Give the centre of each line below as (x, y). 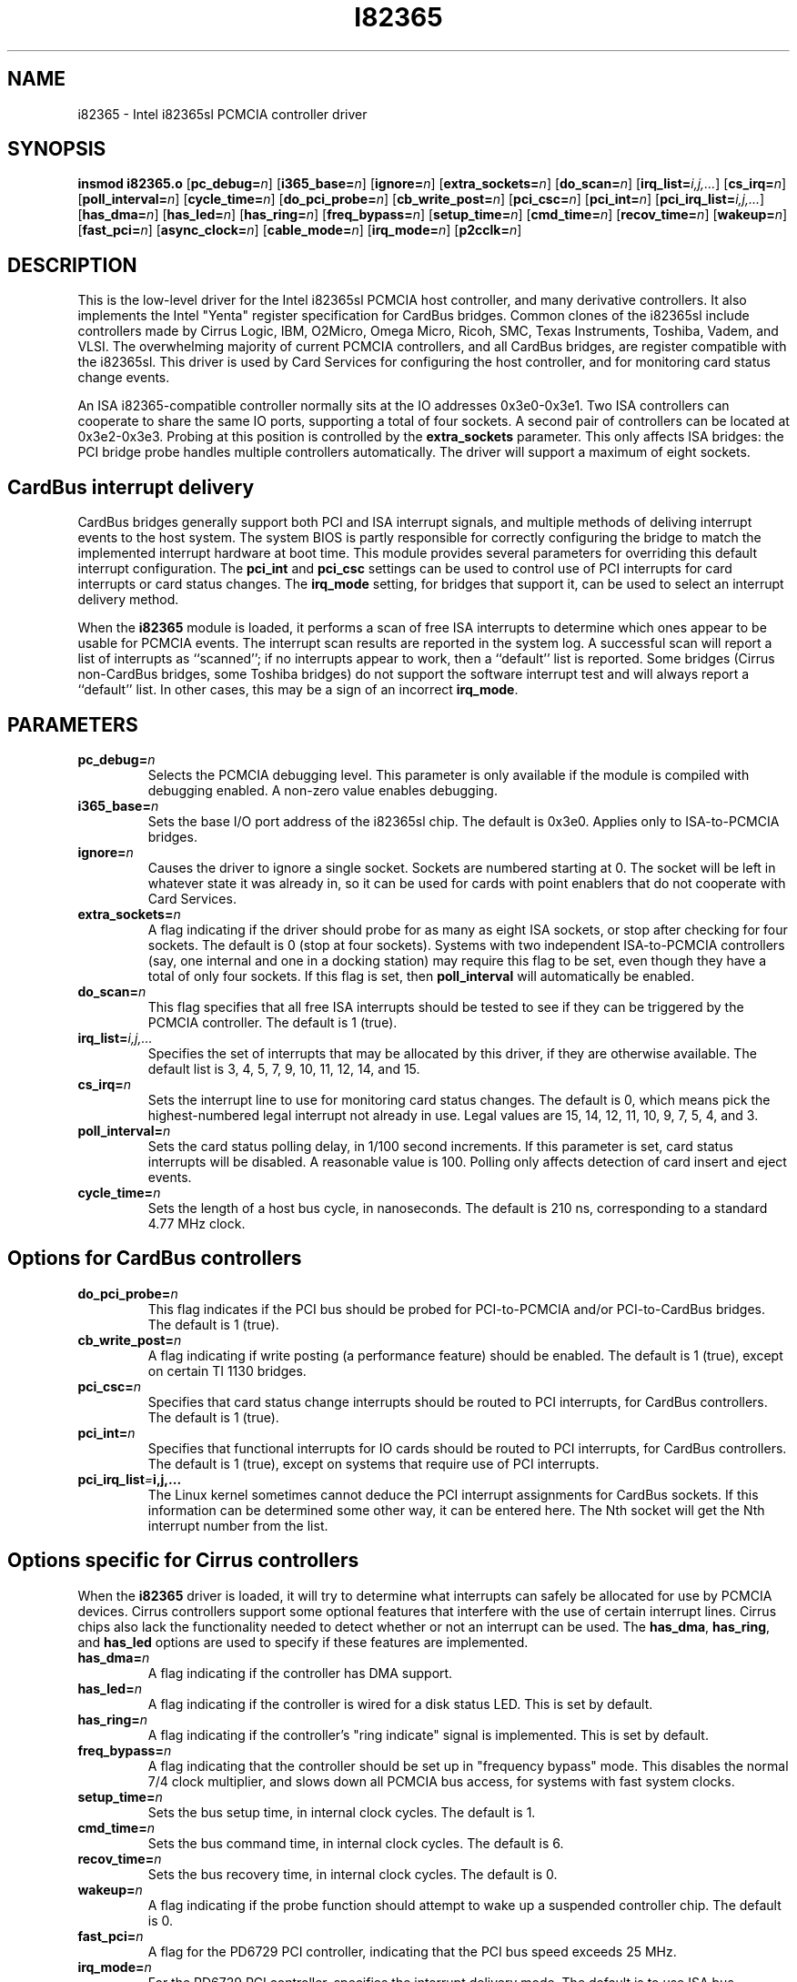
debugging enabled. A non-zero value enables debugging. (323, 790)
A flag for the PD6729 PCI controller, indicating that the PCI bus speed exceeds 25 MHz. (412, 1951)
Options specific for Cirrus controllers (183, 1561)
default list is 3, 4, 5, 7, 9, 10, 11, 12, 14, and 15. (284, 1068)
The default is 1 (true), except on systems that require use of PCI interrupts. (373, 1463)
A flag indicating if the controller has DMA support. (300, 1673)
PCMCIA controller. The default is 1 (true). (272, 1022)
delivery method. (128, 600)
